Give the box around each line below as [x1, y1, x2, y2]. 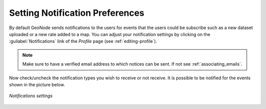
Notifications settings [9, 93, 53, 99]
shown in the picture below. [9, 81, 65, 87]
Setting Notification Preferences [9, 7, 145, 18]
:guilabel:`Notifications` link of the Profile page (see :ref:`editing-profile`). [9, 38, 157, 44]
